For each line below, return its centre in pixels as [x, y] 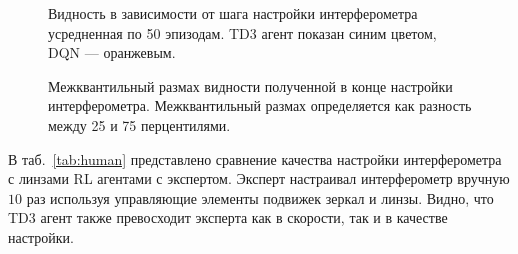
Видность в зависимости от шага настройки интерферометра [233, 13]
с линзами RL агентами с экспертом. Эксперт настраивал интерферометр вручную [259, 178]
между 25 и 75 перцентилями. [139, 124]
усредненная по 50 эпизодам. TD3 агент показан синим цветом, [242, 32]
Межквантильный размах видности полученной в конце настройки [250, 85]
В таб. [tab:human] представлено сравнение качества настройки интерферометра [255, 158]
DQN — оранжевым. [112, 52]
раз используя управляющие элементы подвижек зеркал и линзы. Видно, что [260, 197]
